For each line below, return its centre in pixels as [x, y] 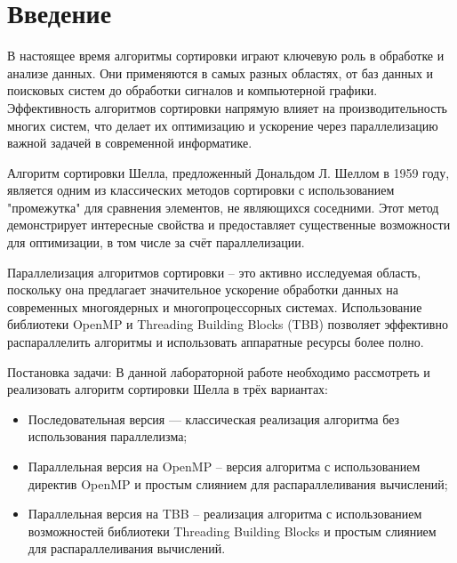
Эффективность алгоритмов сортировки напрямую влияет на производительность [227, 107]
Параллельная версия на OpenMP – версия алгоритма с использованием [224, 466]
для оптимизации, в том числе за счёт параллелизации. [156, 242]
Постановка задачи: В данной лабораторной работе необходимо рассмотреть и [219, 371]
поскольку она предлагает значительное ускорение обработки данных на [203, 290]
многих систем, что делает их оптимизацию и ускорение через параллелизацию [223, 125]
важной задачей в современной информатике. [130, 143]
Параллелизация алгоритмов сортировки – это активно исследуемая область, [214, 272]
